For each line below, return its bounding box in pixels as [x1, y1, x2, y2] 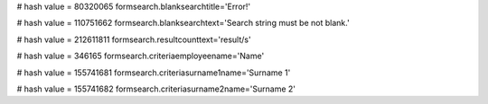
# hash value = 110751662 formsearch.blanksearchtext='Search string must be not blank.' [16, 18, 350, 29]
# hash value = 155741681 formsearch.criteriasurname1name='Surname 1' [16, 67, 291, 78]
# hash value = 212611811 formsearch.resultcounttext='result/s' [16, 34, 252, 45]
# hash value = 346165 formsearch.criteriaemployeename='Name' [16, 50, 265, 62]
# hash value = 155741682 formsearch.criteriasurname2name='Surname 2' [16, 83, 296, 94]
